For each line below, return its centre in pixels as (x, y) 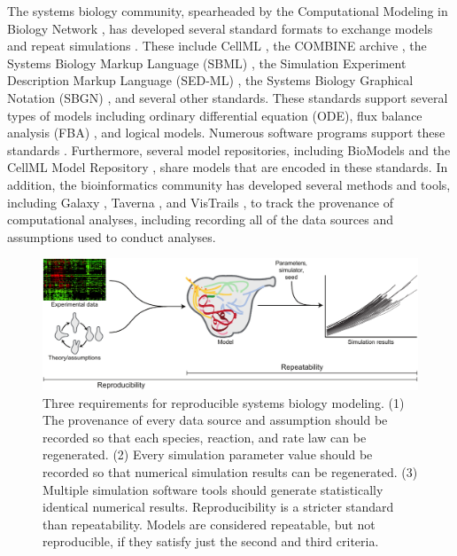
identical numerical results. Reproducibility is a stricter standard (218, 507)
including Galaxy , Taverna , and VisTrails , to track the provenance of (201, 202)
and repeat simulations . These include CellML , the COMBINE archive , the (217, 46)
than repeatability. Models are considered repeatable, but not (209, 524)
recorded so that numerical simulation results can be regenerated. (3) (230, 471)
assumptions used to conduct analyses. (112, 236)
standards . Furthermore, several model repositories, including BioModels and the (229, 149)
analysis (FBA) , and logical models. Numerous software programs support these (226, 133)
